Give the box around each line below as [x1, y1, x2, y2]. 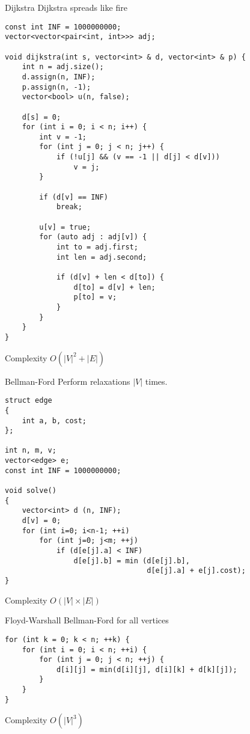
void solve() [5, 486, 56, 495]
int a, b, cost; [22, 416, 87, 425]
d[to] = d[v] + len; [73, 283, 156, 292]
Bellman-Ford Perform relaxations [5, 375, 130, 387]
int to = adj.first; [56, 243, 138, 252]
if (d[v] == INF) [39, 192, 108, 201]
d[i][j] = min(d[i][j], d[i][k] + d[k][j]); [56, 665, 237, 674]
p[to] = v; [73, 293, 117, 302]
